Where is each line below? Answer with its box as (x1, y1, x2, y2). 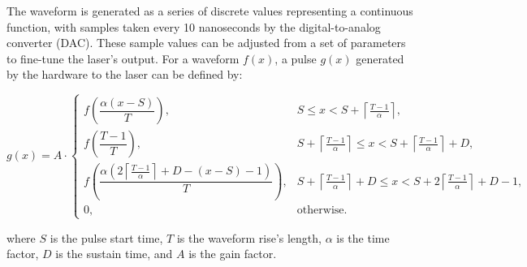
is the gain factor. (188, 245, 277, 262)
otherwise (296, 205, 344, 217)
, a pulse (274, 50, 317, 67)
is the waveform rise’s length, (176, 229, 322, 246)
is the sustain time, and (55, 245, 173, 262)
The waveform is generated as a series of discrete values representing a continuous (6, 2, 413, 19)
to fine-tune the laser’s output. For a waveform (6, 50, 240, 67)
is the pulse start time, (50, 229, 163, 246)
